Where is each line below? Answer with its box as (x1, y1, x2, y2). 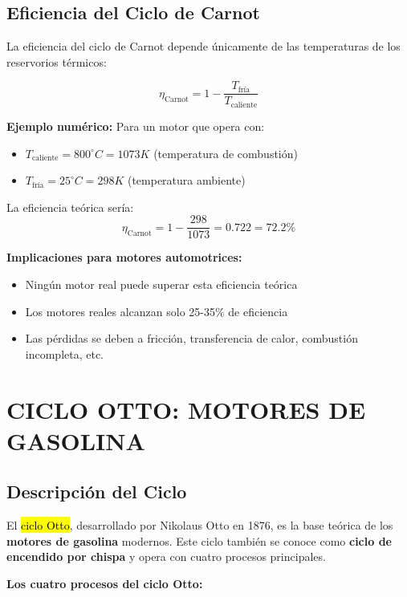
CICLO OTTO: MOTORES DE (6, 392, 366, 425)
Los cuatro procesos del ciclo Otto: (6, 575, 203, 591)
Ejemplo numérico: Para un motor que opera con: (6, 117, 265, 134)
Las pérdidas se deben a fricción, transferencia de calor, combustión (25, 330, 358, 347)
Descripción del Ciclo (6, 479, 187, 504)
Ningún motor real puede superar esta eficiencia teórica (25, 275, 298, 292)
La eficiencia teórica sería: (6, 198, 134, 215)
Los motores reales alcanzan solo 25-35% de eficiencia (25, 303, 288, 319)
